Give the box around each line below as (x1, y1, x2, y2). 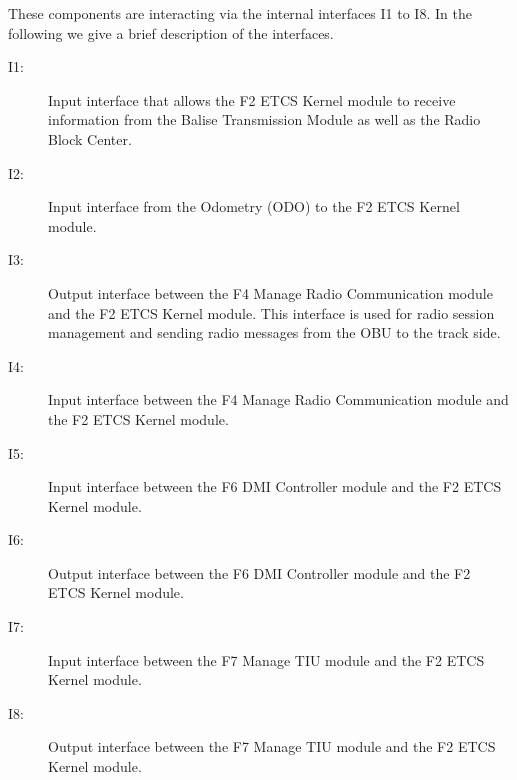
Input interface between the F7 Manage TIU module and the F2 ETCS (48, 649, 485, 670)
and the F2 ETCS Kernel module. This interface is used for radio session (48, 302, 495, 323)
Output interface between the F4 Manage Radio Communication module (48, 282, 493, 303)
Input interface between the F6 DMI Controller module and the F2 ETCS (48, 476, 502, 497)
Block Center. (48, 128, 132, 149)
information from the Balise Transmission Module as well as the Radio (48, 109, 481, 130)
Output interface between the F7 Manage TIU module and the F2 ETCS (48, 736, 496, 757)
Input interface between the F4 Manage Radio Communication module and (48, 389, 509, 410)
